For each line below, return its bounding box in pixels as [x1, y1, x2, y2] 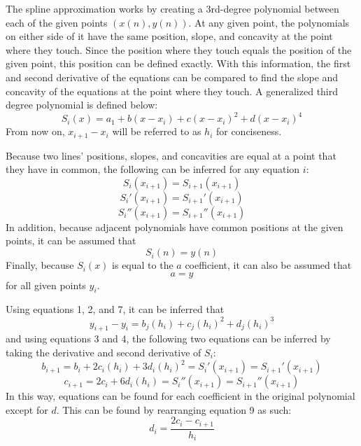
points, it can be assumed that [6, 233, 136, 248]
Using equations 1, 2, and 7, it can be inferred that [6, 302, 225, 316]
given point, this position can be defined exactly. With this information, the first [6, 56, 351, 71]
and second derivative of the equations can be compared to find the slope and [6, 69, 339, 84]
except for [6, 402, 48, 417]
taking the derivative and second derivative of [6, 344, 201, 359]
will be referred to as [112, 124, 201, 139]
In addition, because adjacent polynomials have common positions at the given [6, 219, 344, 234]
